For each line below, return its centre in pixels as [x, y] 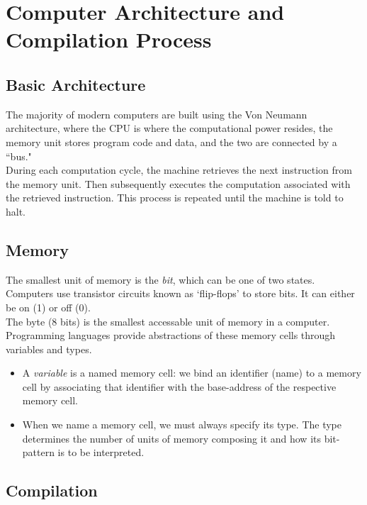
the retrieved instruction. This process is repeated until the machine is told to [175, 198]
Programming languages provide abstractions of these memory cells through [171, 335]
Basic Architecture [76, 84]
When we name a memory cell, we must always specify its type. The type [182, 424]
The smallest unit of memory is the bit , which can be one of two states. [160, 279]
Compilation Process [109, 39]
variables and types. [49, 349]
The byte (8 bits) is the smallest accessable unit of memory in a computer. [168, 321]
